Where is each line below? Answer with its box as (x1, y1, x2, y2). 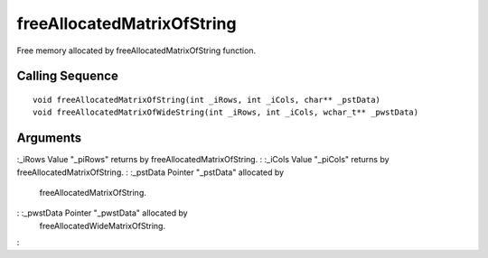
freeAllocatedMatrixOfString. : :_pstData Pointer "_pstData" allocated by (16, 167, 285, 178)
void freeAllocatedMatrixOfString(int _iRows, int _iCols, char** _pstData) (33, 95, 381, 105)
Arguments (16, 131, 82, 146)
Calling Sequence (16, 69, 119, 84)
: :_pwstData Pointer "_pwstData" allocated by (16, 207, 189, 218)
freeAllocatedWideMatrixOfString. (39, 220, 166, 231)
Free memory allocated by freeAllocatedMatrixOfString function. (16, 45, 257, 56)
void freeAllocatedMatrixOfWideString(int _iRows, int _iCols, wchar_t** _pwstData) (33, 107, 419, 117)
